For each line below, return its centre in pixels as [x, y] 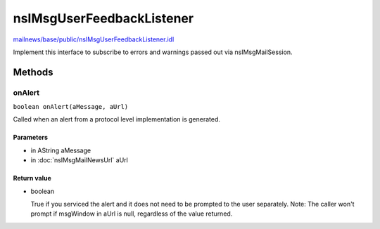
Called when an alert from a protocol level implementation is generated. [117, 119]
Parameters [31, 138]
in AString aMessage [61, 150]
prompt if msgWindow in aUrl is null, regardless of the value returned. [132, 214]
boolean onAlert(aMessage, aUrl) [71, 107]
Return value [32, 178]
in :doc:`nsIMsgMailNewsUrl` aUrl [79, 160]
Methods [33, 72]
